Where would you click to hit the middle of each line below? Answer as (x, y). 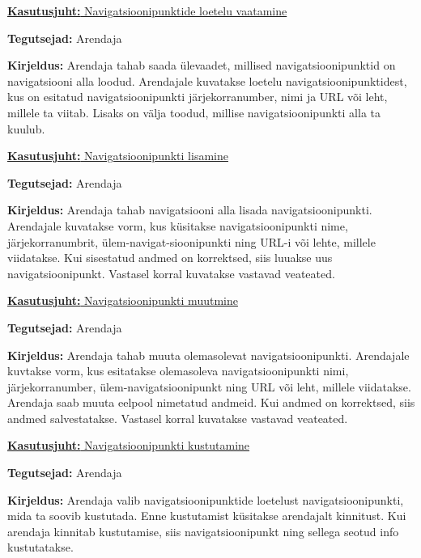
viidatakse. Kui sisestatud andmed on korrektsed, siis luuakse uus (170, 258)
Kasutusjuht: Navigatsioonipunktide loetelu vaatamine (147, 11)
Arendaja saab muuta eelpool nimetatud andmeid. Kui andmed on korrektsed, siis (211, 402)
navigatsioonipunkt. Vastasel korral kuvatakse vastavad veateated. (171, 273)
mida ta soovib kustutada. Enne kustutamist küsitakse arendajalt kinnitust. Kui (207, 516)
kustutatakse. (40, 547)
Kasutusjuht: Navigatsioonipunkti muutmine (123, 300)
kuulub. (26, 128)
